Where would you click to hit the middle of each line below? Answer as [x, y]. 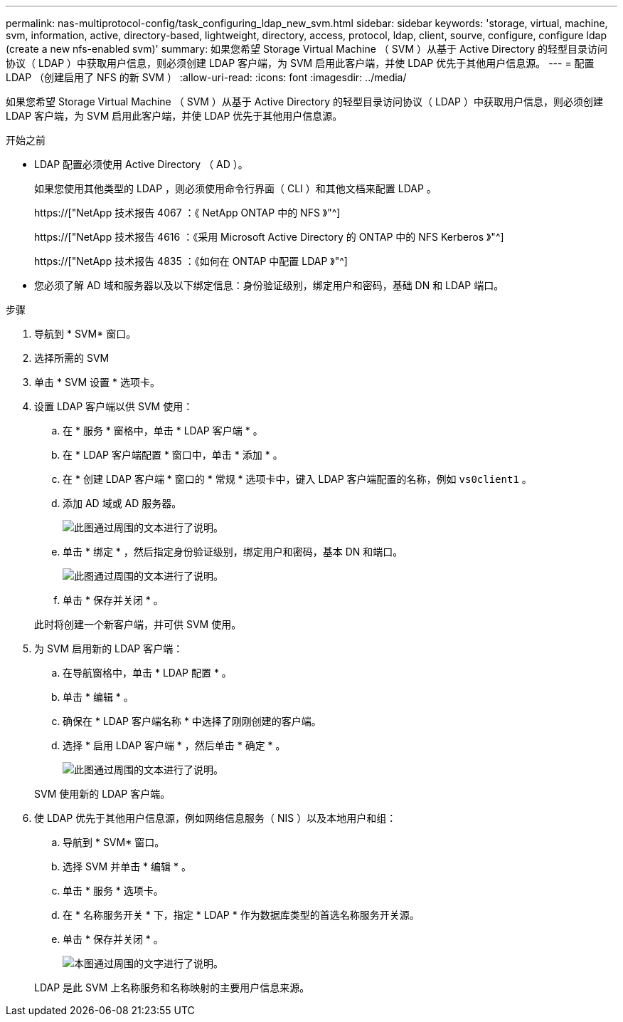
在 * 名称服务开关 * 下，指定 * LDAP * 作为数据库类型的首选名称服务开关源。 [241, 915]
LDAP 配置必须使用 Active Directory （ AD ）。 [141, 164]
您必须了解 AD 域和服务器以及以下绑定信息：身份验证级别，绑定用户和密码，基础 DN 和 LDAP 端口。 [269, 285]
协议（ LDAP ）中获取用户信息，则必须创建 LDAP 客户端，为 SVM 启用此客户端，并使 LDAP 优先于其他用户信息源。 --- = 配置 [300, 63]
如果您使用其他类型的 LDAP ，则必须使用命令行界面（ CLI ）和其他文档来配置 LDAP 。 [235, 188]
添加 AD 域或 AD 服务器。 [122, 503]
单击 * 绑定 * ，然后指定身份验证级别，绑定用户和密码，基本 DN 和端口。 [233, 552]
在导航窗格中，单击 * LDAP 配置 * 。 [147, 673]
